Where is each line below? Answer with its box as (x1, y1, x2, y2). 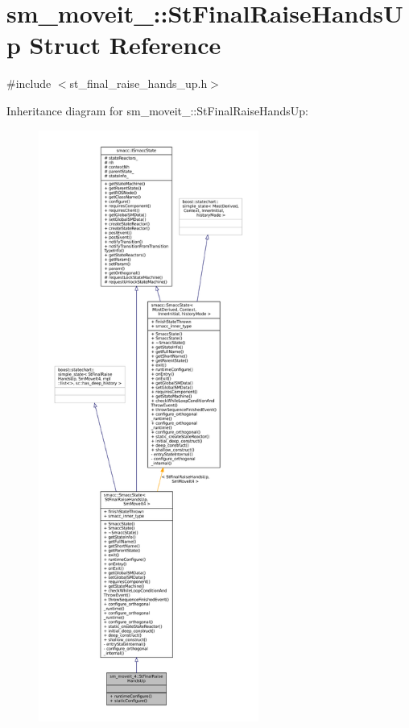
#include (6, 75, 52, 92)
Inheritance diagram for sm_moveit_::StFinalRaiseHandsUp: (6, 102, 308, 119)
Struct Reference (29, 28, 221, 61)
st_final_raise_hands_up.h (69, 75, 208, 92)
